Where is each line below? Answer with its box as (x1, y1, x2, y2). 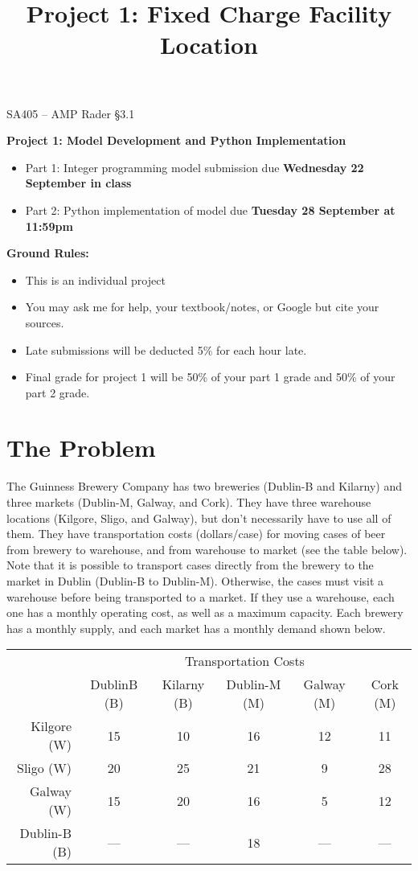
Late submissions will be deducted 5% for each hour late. (25, 341, 307, 358)
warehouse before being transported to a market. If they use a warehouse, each (6, 588, 395, 605)
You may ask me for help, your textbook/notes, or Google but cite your (25, 298, 379, 315)
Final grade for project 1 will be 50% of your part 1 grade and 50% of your (25, 368, 395, 385)
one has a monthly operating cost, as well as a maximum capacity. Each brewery (6, 604, 404, 621)
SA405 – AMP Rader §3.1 (6, 105, 135, 121)
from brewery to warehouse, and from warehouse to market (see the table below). (6, 540, 408, 557)
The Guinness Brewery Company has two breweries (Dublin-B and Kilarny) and (6, 478, 402, 495)
